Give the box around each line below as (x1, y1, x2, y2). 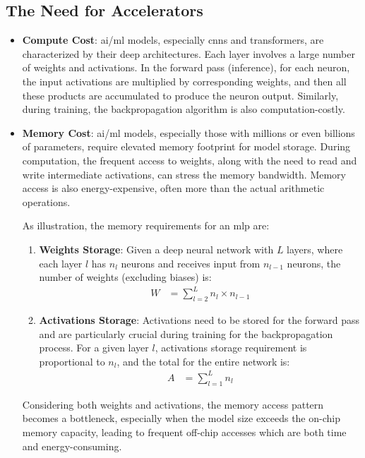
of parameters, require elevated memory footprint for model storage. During (22, 139, 351, 154)
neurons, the (287, 255, 341, 270)
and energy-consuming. (22, 438, 122, 453)
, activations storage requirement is (155, 340, 307, 355)
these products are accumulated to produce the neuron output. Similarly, (22, 88, 339, 102)
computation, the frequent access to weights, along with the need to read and (22, 152, 357, 167)
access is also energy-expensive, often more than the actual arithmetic (22, 181, 325, 195)
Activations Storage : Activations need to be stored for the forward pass (39, 313, 360, 327)
